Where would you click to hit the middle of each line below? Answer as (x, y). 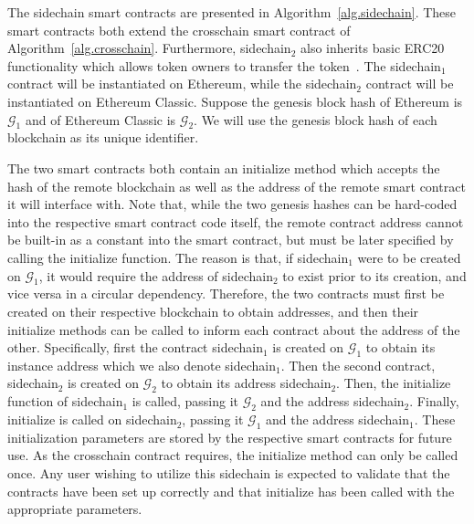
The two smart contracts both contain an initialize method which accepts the (224, 168)
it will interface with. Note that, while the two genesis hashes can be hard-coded (232, 204)
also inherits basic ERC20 (372, 48)
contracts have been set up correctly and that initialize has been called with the (231, 491)
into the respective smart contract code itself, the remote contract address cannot (236, 221)
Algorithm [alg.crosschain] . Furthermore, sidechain (149, 48)
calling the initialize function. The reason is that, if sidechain (178, 257)
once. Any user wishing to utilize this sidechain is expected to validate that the (229, 473)
